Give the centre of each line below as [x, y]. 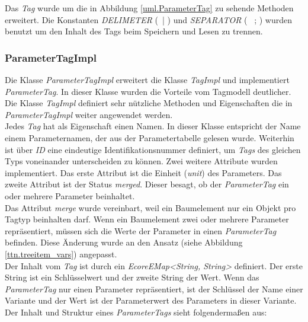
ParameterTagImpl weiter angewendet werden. [89, 114]
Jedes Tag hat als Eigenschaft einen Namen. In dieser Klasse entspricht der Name [153, 126]
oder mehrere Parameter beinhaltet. [70, 195]
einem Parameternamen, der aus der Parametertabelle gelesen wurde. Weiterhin [150, 137]
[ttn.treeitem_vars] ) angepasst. [61, 254]
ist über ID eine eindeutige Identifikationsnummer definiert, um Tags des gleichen [153, 149]
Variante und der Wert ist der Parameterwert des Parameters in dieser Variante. [151, 300]
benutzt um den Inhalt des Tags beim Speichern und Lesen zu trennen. [134, 31]
